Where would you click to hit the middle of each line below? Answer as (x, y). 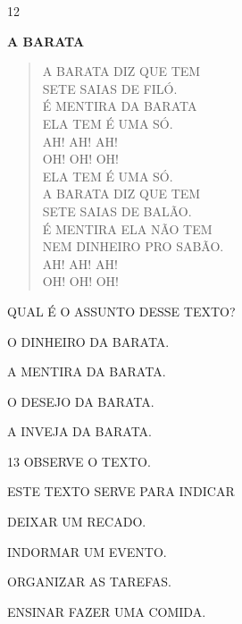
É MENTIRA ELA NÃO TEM (127, 228)
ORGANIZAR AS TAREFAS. (89, 582)
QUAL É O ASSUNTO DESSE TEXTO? (121, 311)
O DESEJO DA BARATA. (81, 401)
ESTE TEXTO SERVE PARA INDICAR (121, 491)
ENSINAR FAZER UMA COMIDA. (107, 611)
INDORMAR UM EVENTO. (87, 551)
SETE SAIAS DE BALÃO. (117, 211)
